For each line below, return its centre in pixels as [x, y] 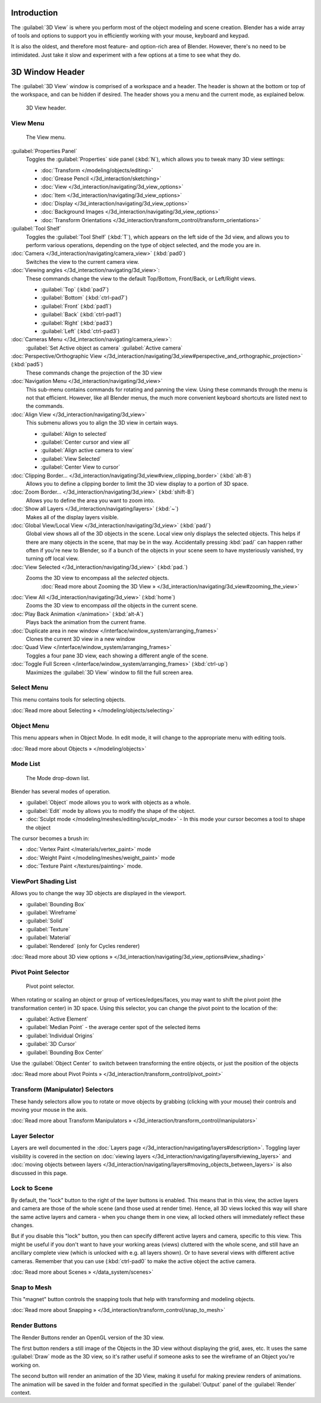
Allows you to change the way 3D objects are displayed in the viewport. [99, 893]
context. [21, 1392]
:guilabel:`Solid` [45, 921]
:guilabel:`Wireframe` [51, 912]
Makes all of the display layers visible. [72, 517]
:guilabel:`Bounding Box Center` [65, 1052]
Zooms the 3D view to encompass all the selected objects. [97, 578]
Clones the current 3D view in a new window [81, 639]
